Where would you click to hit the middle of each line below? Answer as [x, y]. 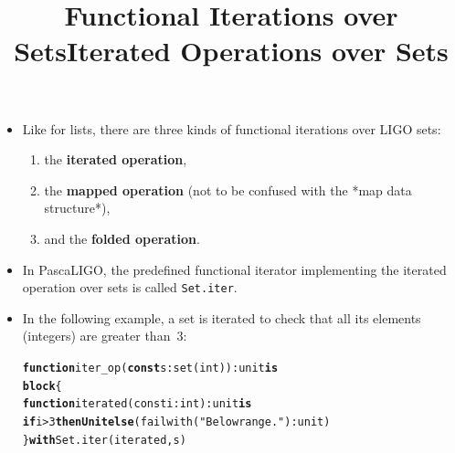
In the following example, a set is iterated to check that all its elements [222, 317]
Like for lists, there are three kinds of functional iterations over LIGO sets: [232, 128]
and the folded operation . [122, 238]
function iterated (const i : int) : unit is [137, 404]
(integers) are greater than [96, 336]
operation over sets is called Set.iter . [130, 287]
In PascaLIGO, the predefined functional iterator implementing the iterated [234, 269]
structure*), [77, 208]
